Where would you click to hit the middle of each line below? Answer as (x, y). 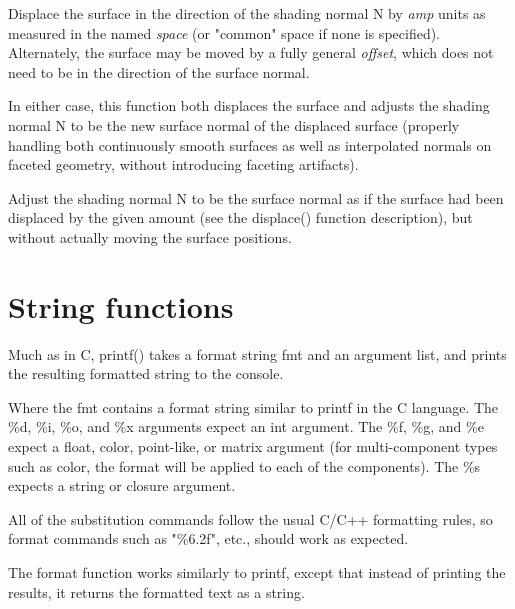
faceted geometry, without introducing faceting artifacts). (183, 164)
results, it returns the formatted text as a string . (156, 591)
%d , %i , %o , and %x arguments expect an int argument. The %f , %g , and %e (246, 426)
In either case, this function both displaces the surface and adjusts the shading (249, 105)
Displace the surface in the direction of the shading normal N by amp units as (247, 13)
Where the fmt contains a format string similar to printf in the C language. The (253, 406)
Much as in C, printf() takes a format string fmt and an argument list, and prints (257, 353)
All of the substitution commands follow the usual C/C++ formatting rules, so (250, 518)
